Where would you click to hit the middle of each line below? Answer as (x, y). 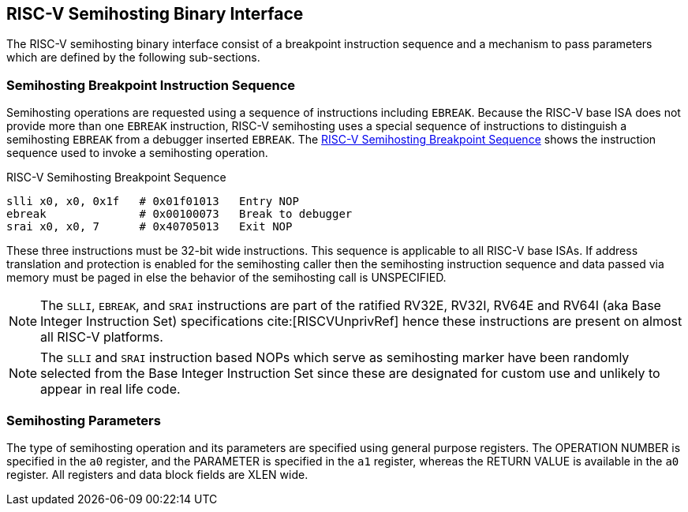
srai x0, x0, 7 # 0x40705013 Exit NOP (150, 227)
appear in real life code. (110, 389)
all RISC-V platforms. (102, 337)
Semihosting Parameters (84, 420)
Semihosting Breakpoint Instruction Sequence (151, 85)
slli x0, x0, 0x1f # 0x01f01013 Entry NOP (153, 202)
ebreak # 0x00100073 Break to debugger (179, 214)
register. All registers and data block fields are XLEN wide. (157, 474)
